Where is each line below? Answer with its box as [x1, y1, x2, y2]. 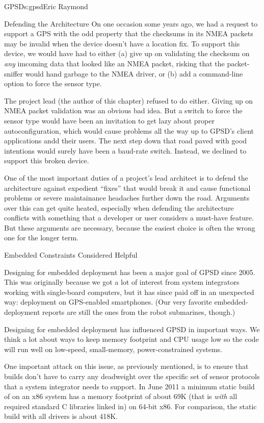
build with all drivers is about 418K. [4, 411, 118, 421]
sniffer [4, 68, 23, 79]
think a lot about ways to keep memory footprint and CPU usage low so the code [4, 334, 259, 344]
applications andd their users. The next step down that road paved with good [4, 135, 247, 146]
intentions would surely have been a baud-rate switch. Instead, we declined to [4, 145, 247, 156]
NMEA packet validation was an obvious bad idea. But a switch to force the [4, 105, 243, 116]
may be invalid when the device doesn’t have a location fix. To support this [4, 38, 240, 48]
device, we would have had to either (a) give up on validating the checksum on [4, 48, 250, 59]
